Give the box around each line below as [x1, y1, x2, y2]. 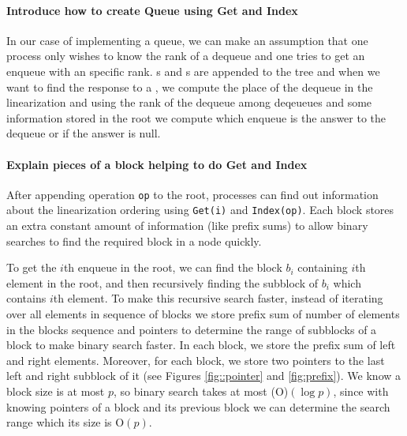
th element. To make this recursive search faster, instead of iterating [53, 290, 383, 306]
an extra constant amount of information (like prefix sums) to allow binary [6, 217, 368, 234]
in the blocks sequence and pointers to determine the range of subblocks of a [6, 321, 377, 337]
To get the [6, 259, 57, 276]
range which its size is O [6, 414, 125, 430]
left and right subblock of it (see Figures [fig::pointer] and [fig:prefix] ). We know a [6, 367, 401, 384]
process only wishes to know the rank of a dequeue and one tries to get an [6, 47, 365, 64]
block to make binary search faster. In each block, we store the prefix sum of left [6, 336, 396, 353]
